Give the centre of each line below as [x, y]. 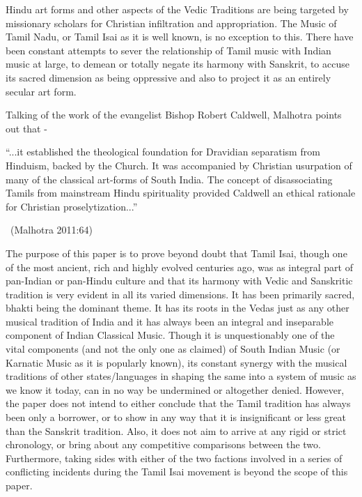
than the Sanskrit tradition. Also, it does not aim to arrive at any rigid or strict [176, 430]
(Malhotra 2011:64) [51, 230]
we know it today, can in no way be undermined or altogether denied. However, [175, 389]
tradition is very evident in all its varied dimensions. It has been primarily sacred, [180, 294]
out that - [26, 128]
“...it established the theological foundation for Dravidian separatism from [163, 152]
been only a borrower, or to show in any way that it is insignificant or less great [176, 417]
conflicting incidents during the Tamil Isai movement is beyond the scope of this [177, 472]
